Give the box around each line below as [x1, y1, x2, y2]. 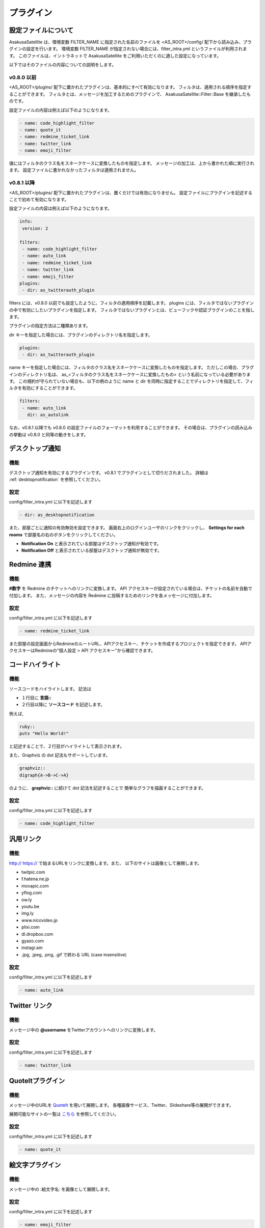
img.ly [21, 910, 34, 916]
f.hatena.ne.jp [21, 876, 49, 882]
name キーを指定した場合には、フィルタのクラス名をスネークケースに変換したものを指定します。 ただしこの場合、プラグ [9, 364, 254, 370]
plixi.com [21, 924, 40, 930]
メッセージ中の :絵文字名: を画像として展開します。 [9, 1186, 112, 1192]
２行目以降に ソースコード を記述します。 [21, 701, 105, 707]
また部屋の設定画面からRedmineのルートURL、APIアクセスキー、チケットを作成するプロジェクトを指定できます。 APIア [9, 641, 252, 646]
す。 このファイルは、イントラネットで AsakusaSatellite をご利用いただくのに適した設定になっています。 [9, 53, 221, 58]
